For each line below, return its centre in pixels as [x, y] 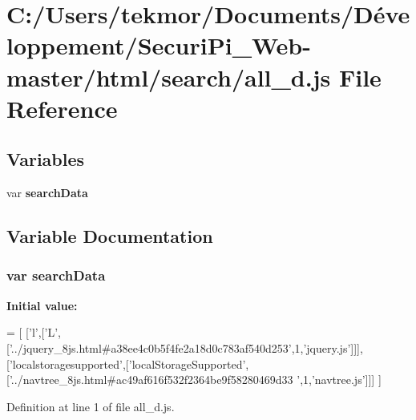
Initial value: [42, 305]
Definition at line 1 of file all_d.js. [91, 406]
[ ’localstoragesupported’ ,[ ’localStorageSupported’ [126, 363]
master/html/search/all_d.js [169, 77]
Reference [62, 108]
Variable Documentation [110, 236]
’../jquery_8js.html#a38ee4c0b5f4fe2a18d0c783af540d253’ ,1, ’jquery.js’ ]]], [186, 347]
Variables [46, 159]
